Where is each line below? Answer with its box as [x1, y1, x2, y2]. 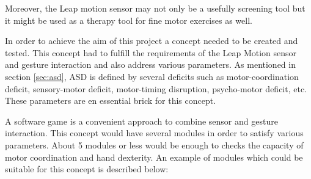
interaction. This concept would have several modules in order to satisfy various [5, 126, 304, 139]
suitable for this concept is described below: [5, 163, 169, 175]
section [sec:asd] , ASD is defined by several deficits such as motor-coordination [5, 70, 299, 82]
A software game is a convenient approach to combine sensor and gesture [5, 114, 278, 127]
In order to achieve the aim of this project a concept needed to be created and [5, 34, 298, 47]
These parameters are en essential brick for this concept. [5, 94, 216, 107]
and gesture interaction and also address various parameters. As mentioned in [5, 58, 296, 71]
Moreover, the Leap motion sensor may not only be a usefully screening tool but [5, 2, 306, 14]
